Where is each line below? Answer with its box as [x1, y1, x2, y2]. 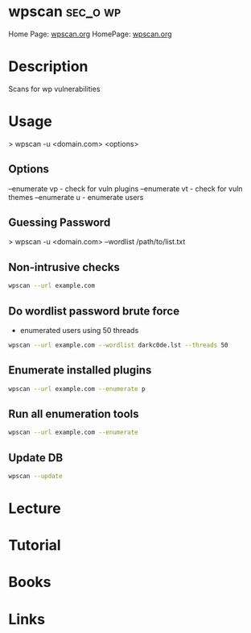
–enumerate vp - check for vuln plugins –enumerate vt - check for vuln [8, 184, 243, 194]
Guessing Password [8, 216, 111, 230]
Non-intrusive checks [8, 260, 121, 274]
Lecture [8, 499, 62, 518]
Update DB [8, 451, 64, 464]
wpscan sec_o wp [8, 2, 121, 21]
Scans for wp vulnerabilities [8, 84, 101, 94]
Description [8, 57, 88, 76]
